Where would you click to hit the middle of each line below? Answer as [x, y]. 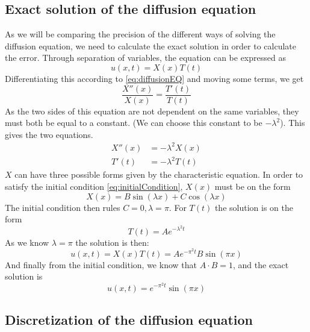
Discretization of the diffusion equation [129, 319]
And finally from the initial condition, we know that [101, 264]
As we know [27, 242]
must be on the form [253, 186]
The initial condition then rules [63, 207]
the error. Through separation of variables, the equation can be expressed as [145, 58]
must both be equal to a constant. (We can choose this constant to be [134, 123]
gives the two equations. [49, 134]
